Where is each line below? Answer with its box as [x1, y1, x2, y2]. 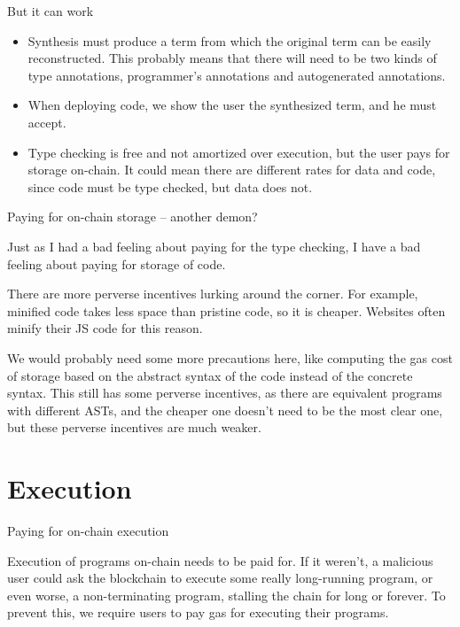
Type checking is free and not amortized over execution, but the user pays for [27, 143, 450, 161]
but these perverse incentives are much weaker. [7, 418, 261, 437]
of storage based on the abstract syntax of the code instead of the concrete [7, 366, 413, 384]
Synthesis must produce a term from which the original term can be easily [27, 31, 432, 50]
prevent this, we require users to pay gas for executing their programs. [7, 603, 389, 622]
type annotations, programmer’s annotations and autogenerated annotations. [27, 66, 446, 84]
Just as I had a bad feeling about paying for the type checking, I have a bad [7, 236, 421, 255]
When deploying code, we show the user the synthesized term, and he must [27, 96, 437, 114]
